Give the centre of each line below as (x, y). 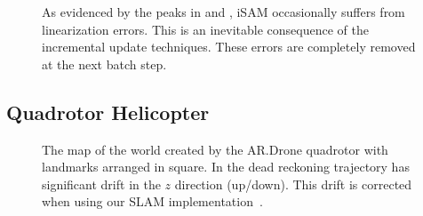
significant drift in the (101, 184)
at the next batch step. (104, 64)
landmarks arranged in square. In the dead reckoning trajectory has (226, 167)
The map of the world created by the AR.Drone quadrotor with (215, 149)
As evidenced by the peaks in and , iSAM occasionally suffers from (223, 12)
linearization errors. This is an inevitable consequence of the (205, 29)
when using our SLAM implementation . (152, 201)
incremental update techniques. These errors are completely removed (229, 47)
